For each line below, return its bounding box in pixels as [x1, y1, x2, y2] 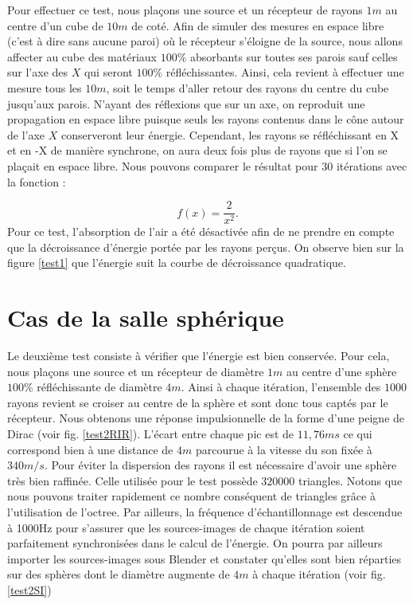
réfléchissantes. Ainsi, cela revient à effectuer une [166, 64, 404, 80]
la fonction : [7, 173, 66, 190]
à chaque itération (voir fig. [252, 566, 386, 582]
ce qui [343, 426, 372, 442]
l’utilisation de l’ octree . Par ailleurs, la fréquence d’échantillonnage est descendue [7, 504, 403, 520]
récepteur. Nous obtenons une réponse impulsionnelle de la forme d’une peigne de [7, 410, 405, 426]
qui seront [84, 64, 133, 80]
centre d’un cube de [7, 17, 103, 33]
